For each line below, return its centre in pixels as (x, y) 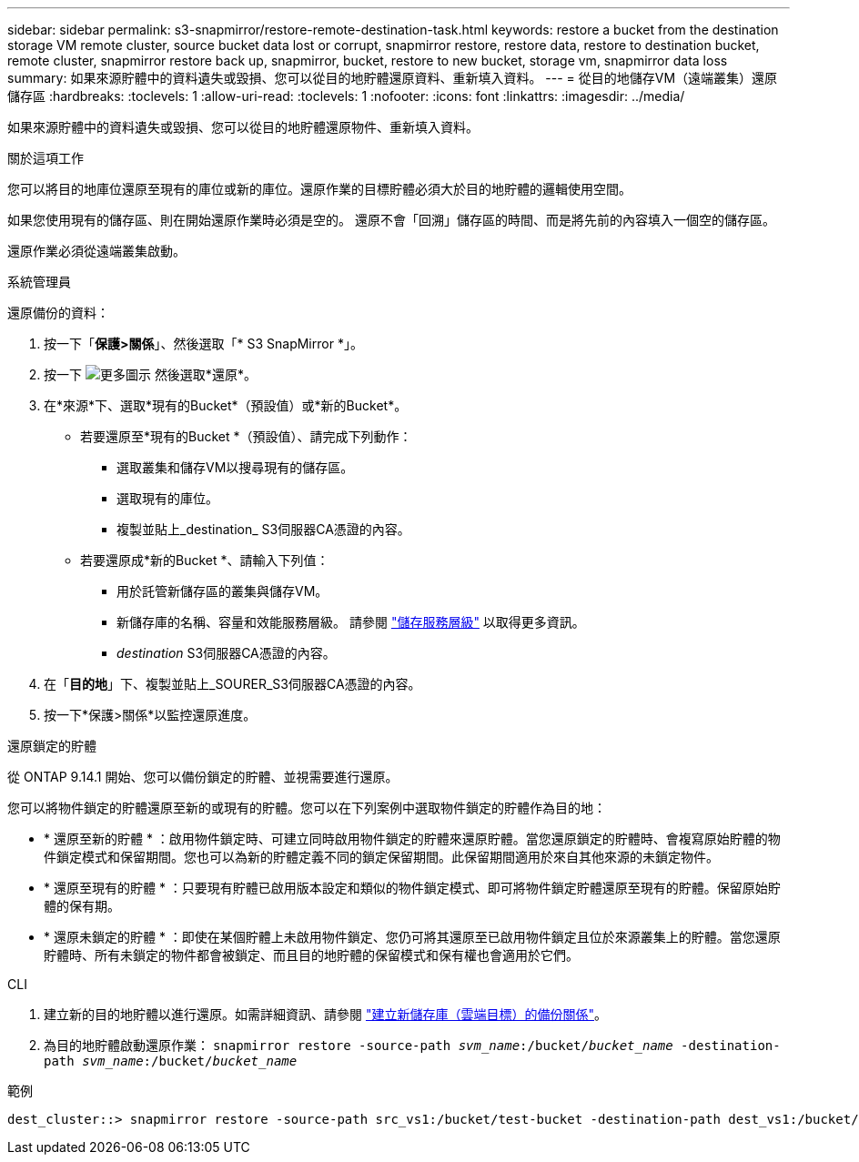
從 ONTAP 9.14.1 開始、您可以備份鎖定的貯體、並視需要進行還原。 (203, 777)
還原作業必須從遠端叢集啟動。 (96, 251)
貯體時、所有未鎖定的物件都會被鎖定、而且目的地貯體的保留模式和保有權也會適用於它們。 (311, 955)
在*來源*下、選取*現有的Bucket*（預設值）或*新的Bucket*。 (226, 405)
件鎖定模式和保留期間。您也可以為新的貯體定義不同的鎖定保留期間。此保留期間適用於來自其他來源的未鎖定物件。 (381, 857)
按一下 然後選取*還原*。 (150, 374)
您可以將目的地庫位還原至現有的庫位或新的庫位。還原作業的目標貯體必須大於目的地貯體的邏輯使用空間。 (319, 189)
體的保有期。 (82, 906)
